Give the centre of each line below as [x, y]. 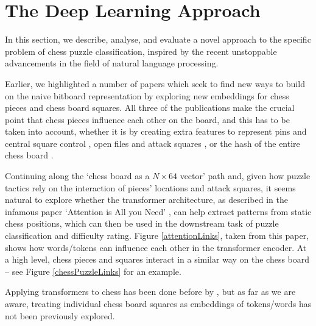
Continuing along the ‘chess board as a [77, 176]
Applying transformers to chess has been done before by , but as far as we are [150, 292]
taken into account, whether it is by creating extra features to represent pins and [156, 131]
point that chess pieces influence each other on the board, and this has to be [147, 119]
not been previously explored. [60, 315]
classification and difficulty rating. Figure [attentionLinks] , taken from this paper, [157, 236]
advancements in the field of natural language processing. [112, 63]
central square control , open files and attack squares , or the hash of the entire [153, 143]
